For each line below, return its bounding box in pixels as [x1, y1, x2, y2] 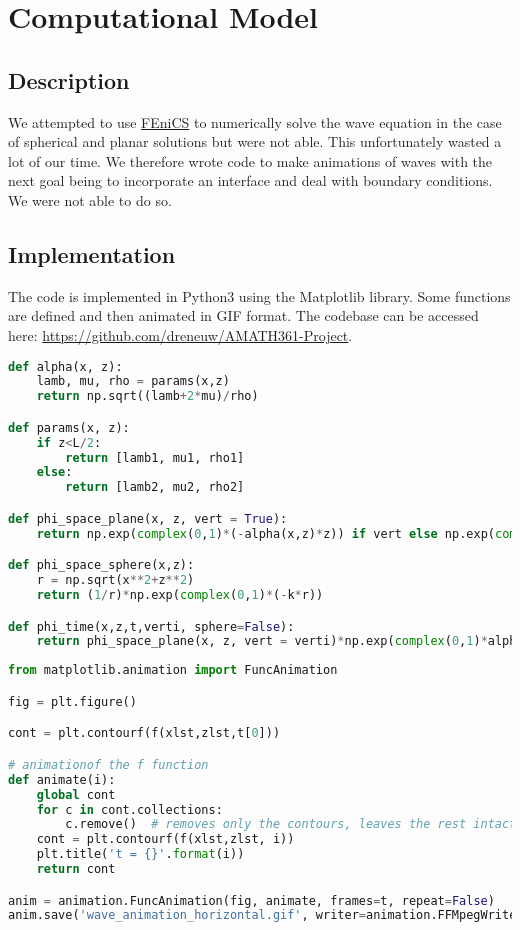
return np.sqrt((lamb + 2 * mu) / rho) [36, 389, 259, 404]
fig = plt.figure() [8, 694, 137, 709]
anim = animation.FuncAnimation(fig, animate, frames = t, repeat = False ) [8, 893, 495, 908]
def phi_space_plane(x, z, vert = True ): [8, 511, 288, 526]
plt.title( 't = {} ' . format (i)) [36, 847, 245, 862]
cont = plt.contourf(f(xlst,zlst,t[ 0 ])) [8, 726, 281, 741]
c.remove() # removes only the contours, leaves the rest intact [65, 817, 517, 832]
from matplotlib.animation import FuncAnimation [8, 663, 338, 678]
